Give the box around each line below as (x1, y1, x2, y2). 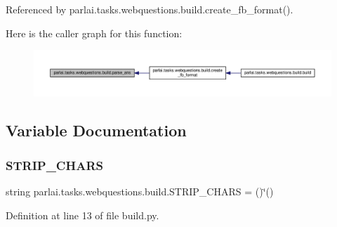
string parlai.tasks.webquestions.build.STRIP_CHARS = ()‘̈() (6, 184, 274, 199)
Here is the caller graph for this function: (6, 25, 183, 40)
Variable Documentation (6, 119, 187, 141)
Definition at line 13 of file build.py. (6, 207, 159, 222)
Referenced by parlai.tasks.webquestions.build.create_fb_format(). (6, 2, 293, 16)
